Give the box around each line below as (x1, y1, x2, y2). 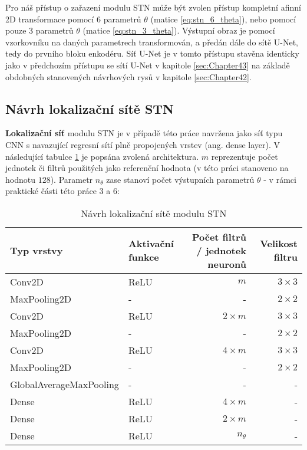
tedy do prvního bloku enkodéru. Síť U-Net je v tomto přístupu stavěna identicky (5, 47, 299, 60)
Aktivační (128, 237, 174, 251)
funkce (128, 250, 159, 264)
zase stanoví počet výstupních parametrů (106, 173, 255, 185)
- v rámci (263, 173, 296, 185)
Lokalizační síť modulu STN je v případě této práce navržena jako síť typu (5, 127, 283, 139)
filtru (273, 250, 298, 264)
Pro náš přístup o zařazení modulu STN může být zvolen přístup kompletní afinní (5, 1, 301, 13)
